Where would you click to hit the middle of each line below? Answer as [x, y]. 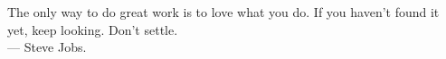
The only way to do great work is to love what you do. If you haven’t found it [223, 12]
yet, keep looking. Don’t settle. [93, 29]
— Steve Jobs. [47, 47]
